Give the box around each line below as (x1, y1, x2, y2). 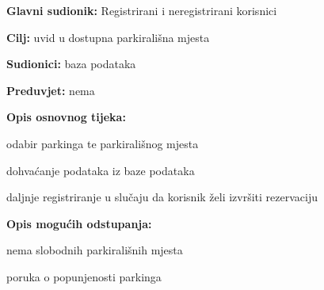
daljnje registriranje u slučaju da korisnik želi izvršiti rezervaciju (6, 189, 318, 205)
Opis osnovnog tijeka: (6, 109, 126, 125)
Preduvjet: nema (6, 82, 95, 98)
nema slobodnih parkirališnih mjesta (6, 242, 183, 258)
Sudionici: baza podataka (6, 55, 136, 72)
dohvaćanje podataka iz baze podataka (6, 162, 195, 178)
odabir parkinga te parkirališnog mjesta (6, 135, 199, 151)
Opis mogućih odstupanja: (6, 215, 152, 231)
